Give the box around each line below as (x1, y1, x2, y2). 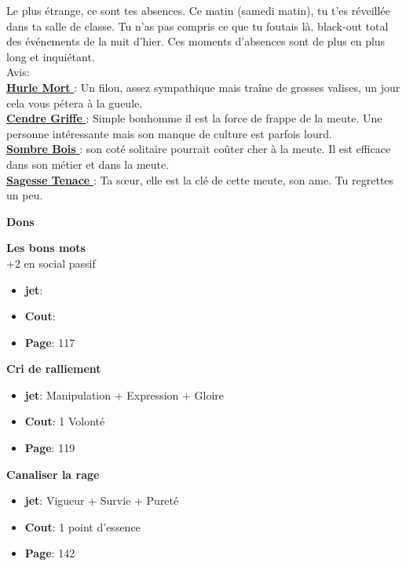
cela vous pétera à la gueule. (6, 94, 143, 111)
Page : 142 (24, 545, 75, 561)
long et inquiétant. (6, 48, 95, 64)
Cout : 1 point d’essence (24, 518, 141, 535)
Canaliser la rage (6, 466, 100, 482)
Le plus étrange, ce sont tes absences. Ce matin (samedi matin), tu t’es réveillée (6, 2, 390, 18)
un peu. (6, 187, 43, 203)
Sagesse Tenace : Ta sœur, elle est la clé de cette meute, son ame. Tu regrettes (6, 171, 394, 188)
